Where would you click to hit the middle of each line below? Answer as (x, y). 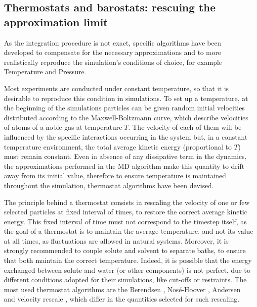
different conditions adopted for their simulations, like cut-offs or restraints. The (125, 280)
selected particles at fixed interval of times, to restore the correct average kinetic (126, 212)
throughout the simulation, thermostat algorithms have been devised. (109, 185)
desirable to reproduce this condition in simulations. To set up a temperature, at (126, 98)
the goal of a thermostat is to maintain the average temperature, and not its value (128, 231)
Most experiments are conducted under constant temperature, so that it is (116, 88)
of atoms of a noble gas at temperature (63, 127)
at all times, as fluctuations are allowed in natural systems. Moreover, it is (116, 240)
